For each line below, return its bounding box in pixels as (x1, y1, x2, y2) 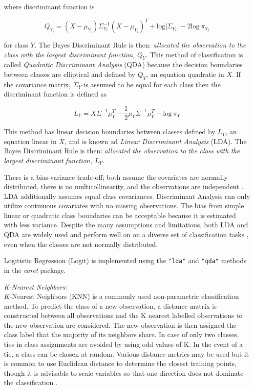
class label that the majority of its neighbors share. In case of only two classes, (4, 329, 239, 340)
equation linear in (4, 136, 57, 146)
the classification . (4, 377, 58, 388)
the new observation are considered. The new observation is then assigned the (4, 319, 236, 330)
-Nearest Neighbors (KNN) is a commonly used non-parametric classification (9, 291, 239, 301)
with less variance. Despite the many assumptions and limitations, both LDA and (4, 219, 248, 230)
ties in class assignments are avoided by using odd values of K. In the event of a (4, 339, 243, 349)
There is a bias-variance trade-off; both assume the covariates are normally (4, 171, 228, 182)
